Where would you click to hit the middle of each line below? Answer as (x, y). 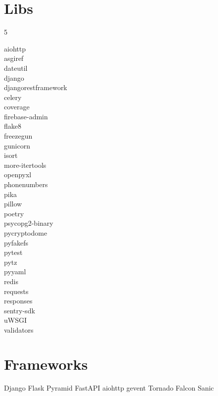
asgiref (14, 58)
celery (13, 97)
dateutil (16, 68)
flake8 (13, 126)
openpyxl (18, 174)
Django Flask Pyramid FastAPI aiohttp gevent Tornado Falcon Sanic (109, 387)
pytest (13, 252)
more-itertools (25, 165)
